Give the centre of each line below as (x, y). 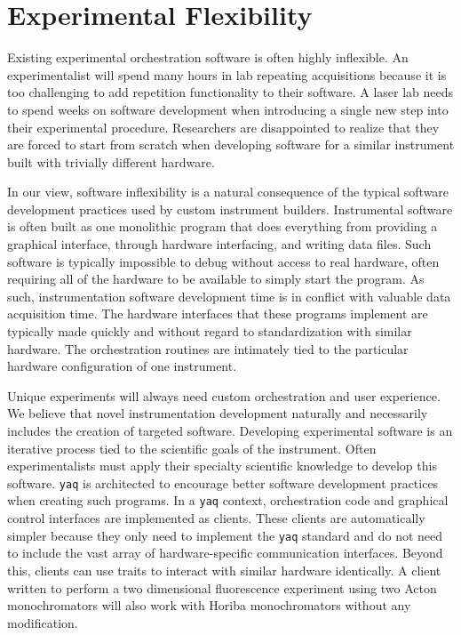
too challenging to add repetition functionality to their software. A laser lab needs (230, 92)
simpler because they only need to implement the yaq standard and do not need (225, 535)
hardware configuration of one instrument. (122, 366)
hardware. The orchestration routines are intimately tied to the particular (208, 348)
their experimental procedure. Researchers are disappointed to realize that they (223, 127)
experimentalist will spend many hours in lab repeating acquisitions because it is (227, 74)
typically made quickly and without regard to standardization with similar (210, 331)
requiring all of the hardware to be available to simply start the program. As (216, 279)
